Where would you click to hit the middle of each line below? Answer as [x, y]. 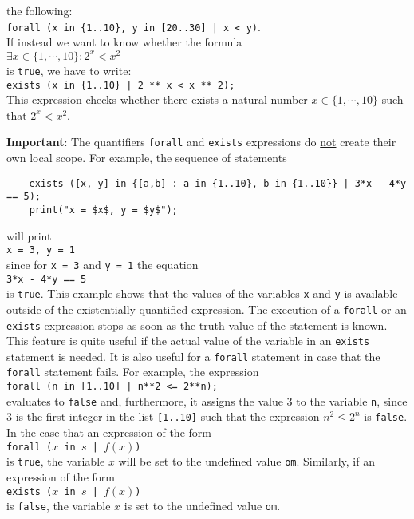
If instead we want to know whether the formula [124, 42]
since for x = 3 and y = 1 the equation [103, 264]
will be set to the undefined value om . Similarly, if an [246, 461]
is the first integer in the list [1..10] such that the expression [168, 416]
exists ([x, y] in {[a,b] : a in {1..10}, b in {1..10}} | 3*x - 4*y [218, 183]
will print [29, 235]
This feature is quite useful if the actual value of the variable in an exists [188, 341]
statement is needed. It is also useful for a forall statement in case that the [193, 356]
